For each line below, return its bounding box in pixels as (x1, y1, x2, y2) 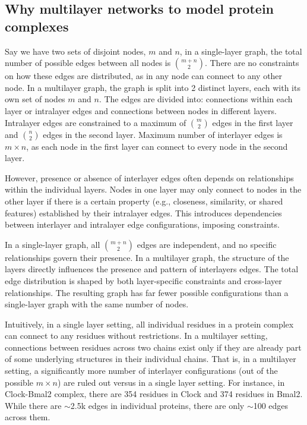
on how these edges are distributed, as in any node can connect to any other (5, 70, 283, 82)
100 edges (253, 399, 289, 411)
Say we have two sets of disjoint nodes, (5, 45, 146, 57)
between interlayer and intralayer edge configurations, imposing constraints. (5, 218, 280, 231)
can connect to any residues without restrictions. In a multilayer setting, (5, 329, 268, 342)
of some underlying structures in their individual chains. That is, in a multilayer (5, 352, 296, 365)
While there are (5, 399, 62, 411)
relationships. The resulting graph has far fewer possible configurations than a (5, 286, 289, 298)
